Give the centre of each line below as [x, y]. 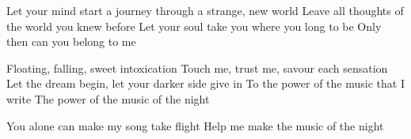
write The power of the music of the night [108, 98]
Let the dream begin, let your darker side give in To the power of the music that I [205, 83]
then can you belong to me [71, 41]
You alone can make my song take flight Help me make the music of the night [195, 125]
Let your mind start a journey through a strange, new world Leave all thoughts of [205, 10]
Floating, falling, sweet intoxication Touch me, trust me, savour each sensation [197, 68]
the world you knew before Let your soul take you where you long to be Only [194, 26]
